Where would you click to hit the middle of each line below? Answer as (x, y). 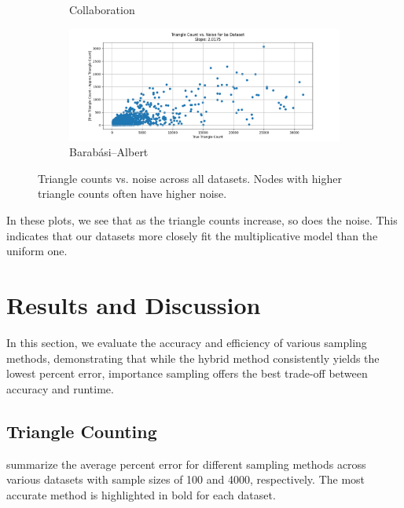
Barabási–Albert (109, 152)
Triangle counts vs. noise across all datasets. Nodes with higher (190, 178)
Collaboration (102, 9)
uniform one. (37, 251)
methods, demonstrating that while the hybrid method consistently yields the (193, 358)
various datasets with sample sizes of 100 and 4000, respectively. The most (186, 479)
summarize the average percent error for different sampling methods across (186, 464)
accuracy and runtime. (60, 388)
